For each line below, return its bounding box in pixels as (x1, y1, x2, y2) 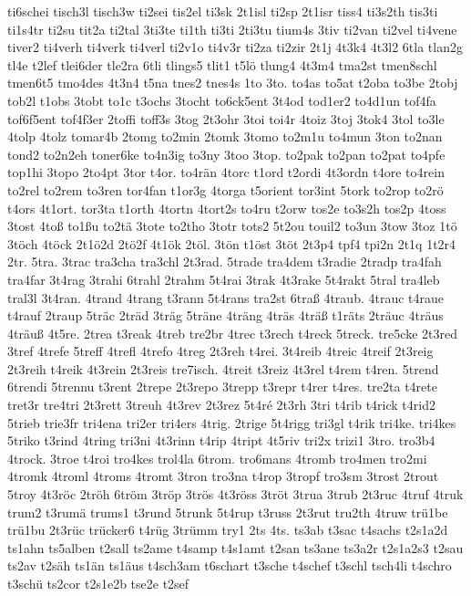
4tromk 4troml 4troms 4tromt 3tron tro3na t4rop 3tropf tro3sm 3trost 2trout (7, 466, 439, 486)
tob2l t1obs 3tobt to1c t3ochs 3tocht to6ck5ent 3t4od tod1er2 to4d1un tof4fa (7, 90, 436, 110)
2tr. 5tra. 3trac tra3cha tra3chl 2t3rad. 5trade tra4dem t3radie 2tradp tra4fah (7, 252, 442, 271)
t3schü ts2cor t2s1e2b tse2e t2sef (7, 574, 189, 592)
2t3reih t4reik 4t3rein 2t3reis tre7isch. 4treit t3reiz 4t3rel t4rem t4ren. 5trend (7, 359, 439, 378)
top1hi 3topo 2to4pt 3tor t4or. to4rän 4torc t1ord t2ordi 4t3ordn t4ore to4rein (7, 162, 445, 182)
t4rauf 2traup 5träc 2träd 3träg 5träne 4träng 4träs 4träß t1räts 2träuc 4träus (7, 306, 444, 325)
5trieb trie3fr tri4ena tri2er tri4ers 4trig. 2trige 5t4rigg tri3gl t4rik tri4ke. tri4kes (7, 413, 456, 432)
